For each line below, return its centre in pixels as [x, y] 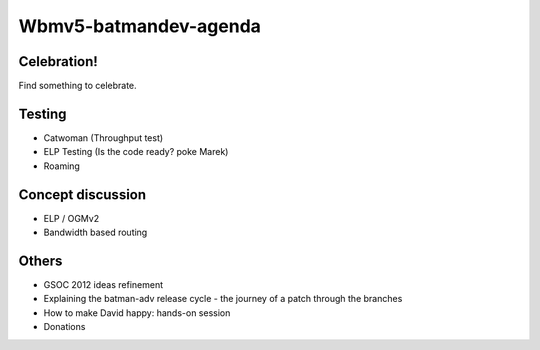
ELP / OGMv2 [71, 218]
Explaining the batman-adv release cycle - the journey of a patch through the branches [223, 299]
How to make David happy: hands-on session [137, 312]
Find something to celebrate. [77, 86]
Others [40, 260]
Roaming [61, 166]
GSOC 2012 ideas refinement [103, 284]
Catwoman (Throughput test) [103, 137]
